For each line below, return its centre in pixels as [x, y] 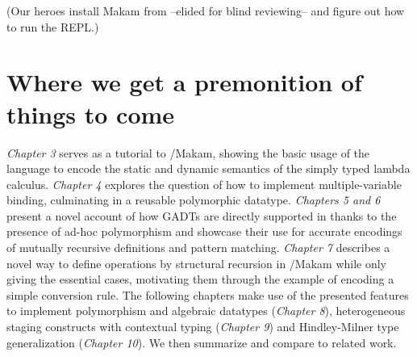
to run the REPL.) [53, 26]
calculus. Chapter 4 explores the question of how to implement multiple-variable [204, 184]
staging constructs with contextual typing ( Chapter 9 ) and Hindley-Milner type [203, 327]
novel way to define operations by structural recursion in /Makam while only [197, 263]
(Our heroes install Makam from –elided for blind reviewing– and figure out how [206, 10]
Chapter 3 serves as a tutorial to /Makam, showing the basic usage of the [188, 152]
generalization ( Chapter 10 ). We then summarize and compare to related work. [202, 342]
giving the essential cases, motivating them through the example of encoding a [200, 279]
